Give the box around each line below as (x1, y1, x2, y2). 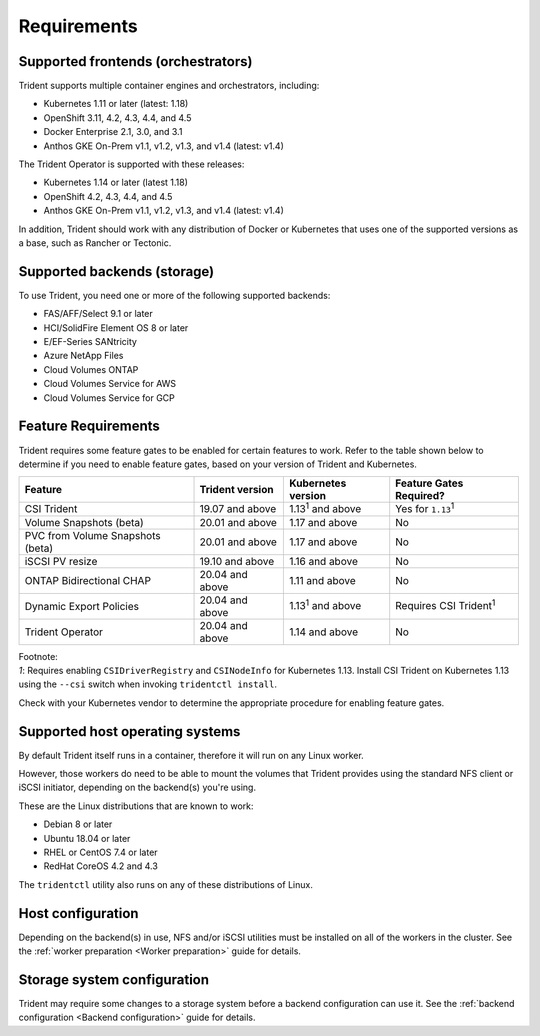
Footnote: (18, 650, 59, 662)
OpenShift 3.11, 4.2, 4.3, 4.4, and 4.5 (43, 111, 192, 124)
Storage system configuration (18, 971, 210, 988)
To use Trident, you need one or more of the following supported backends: (18, 289, 331, 301)
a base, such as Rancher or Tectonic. (18, 236, 172, 249)
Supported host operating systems (18, 723, 241, 740)
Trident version (199, 483, 274, 497)
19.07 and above (199, 502, 277, 516)
